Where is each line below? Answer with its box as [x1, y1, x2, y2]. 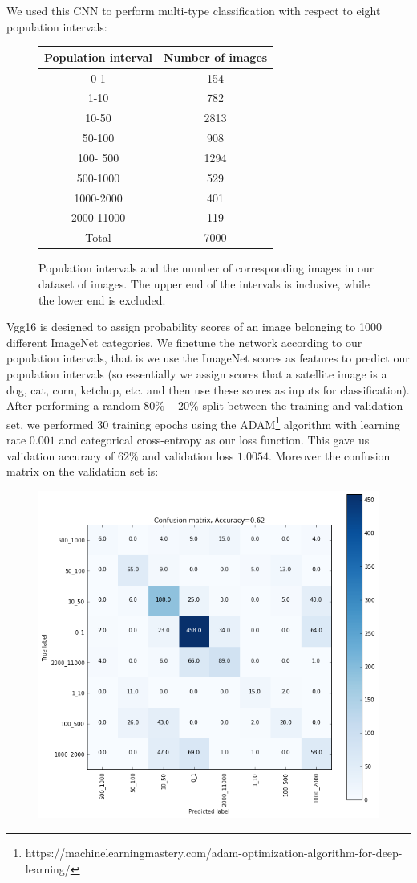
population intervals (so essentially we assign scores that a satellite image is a [6, 365, 387, 382]
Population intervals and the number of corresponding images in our [38, 260, 374, 276]
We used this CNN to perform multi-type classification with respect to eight [6, 2, 381, 18]
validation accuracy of [6, 447, 115, 464]
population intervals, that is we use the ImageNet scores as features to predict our [6, 350, 410, 366]
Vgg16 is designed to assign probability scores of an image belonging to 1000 [6, 318, 382, 335]
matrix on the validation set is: [6, 463, 159, 480]
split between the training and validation [202, 397, 403, 414]
